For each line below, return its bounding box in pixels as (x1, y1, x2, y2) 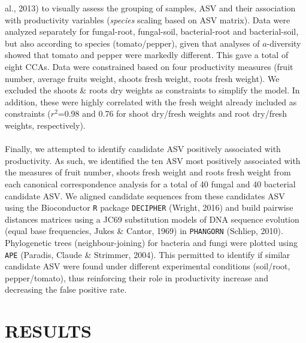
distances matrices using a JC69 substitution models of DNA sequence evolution (5, 213, 299, 225)
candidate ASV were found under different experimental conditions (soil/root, (5, 260, 290, 272)
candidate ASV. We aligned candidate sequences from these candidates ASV (5, 189, 285, 202)
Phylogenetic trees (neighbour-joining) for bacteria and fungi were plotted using (5, 236, 298, 248)
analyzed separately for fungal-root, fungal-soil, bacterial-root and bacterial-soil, (5, 25, 299, 38)
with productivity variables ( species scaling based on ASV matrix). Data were (5, 13, 290, 26)
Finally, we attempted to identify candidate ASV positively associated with (5, 142, 281, 155)
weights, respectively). (5, 119, 86, 131)
